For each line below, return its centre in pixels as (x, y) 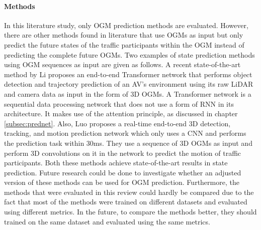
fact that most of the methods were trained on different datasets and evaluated (126, 202)
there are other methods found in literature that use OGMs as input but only (124, 35)
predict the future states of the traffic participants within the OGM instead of (124, 44)
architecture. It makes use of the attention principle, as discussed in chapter (121, 113)
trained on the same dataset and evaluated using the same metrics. (107, 221)
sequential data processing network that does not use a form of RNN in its (119, 103)
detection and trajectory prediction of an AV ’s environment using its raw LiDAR (129, 84)
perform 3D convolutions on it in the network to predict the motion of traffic (123, 153)
